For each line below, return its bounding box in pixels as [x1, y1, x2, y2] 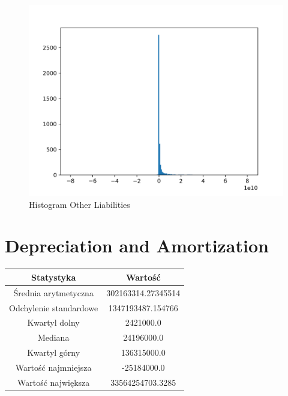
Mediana [37, 331, 70, 344]
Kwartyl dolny [27, 316, 80, 329]
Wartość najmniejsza [15, 361, 92, 373]
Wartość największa [17, 376, 90, 388]
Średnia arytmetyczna [13, 286, 94, 299]
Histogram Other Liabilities [29, 198, 130, 210]
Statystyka [31, 270, 76, 283]
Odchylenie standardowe [9, 301, 98, 314]
